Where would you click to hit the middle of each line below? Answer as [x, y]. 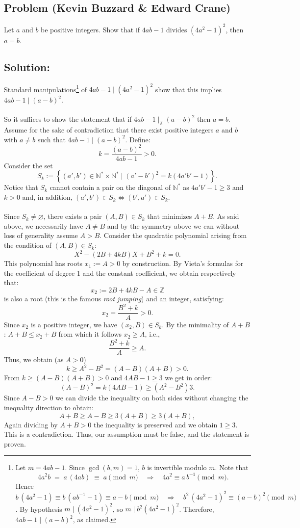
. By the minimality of [195, 324]
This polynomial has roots [43, 263]
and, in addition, [47, 197]
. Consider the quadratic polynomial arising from [173, 235]
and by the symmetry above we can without [173, 225]
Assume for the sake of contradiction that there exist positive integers [109, 130]
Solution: [27, 66]
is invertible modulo [177, 467]
